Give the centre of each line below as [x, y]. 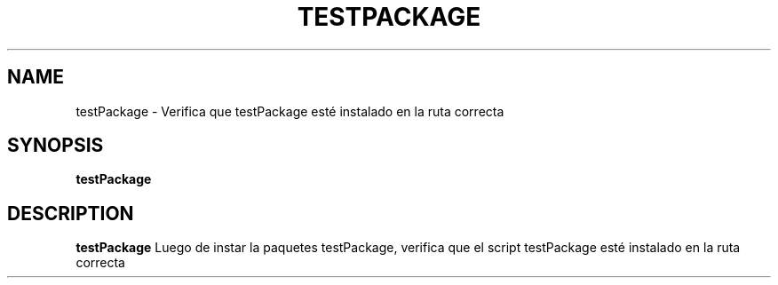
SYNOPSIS [56, 146]
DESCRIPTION [71, 213]
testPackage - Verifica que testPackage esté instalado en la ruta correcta [290, 111]
